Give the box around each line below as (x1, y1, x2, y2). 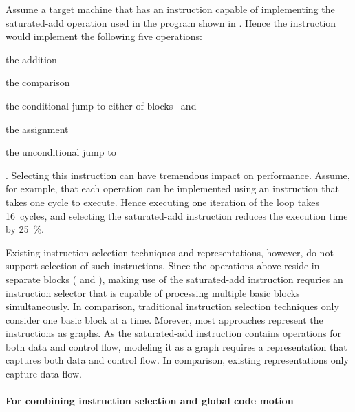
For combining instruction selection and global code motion (6, 393, 294, 408)
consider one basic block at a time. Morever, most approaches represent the (6, 312, 323, 327)
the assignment (6, 121, 69, 136)
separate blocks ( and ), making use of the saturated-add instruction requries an (6, 271, 343, 286)
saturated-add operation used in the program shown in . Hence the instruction (6, 15, 336, 30)
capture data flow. (6, 367, 82, 381)
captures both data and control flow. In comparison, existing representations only (6, 353, 349, 367)
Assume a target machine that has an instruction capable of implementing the (6, 2, 335, 16)
